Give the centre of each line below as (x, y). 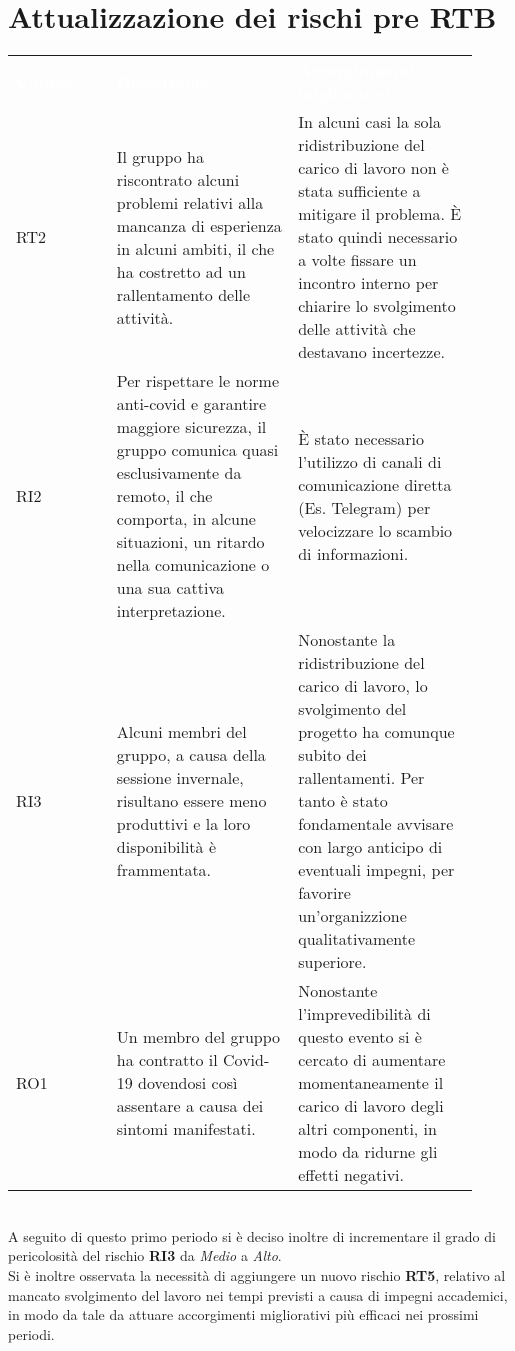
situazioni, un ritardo (190, 542)
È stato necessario (361, 438)
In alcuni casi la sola (370, 122)
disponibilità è (166, 847)
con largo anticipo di (370, 847)
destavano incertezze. (371, 352)
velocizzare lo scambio (375, 530)
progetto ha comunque (376, 732)
